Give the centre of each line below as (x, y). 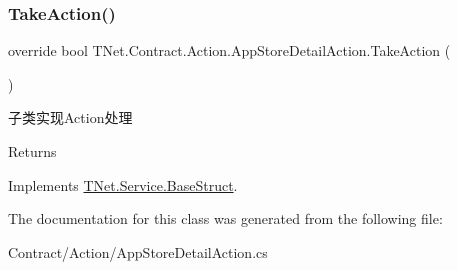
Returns (32, 151)
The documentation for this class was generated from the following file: (225, 218)
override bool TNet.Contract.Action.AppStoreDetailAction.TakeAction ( (229, 50)
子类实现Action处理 (70, 117)
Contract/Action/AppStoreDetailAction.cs (138, 251)
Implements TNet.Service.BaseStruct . (123, 184)
